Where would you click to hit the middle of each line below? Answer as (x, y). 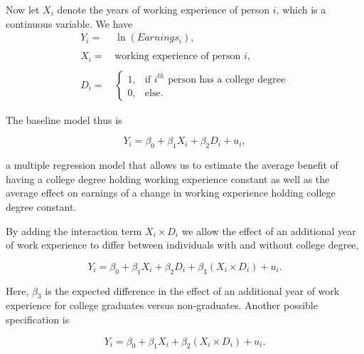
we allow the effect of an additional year (269, 230)
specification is (38, 319)
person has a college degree (227, 79)
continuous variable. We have (69, 23)
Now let (23, 9)
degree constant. (41, 206)
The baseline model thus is (64, 119)
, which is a (301, 9)
